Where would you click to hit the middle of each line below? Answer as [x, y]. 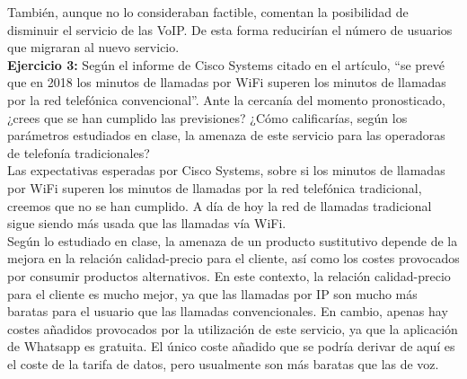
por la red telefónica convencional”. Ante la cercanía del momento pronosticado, [226, 99]
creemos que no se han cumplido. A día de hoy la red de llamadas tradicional [220, 205]
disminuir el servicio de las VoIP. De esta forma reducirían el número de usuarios [230, 29]
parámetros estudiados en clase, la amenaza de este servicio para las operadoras [226, 135]
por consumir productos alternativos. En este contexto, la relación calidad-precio [229, 275]
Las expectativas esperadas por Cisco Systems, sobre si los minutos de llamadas [226, 170]
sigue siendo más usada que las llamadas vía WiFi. [147, 223]
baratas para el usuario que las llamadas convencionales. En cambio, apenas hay [228, 311]
